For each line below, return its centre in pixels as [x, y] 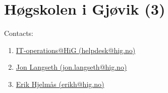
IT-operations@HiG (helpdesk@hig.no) [76, 50]
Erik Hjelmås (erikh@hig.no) [60, 84]
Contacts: [19, 33]
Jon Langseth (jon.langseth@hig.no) [71, 67]
